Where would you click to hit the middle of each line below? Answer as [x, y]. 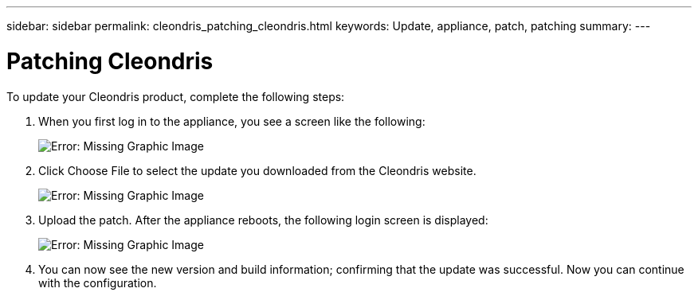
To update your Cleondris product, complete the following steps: [176, 96]
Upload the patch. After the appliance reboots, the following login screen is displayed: [263, 220]
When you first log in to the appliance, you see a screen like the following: [232, 121]
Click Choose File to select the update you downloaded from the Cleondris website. [257, 170]
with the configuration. [98, 282]
